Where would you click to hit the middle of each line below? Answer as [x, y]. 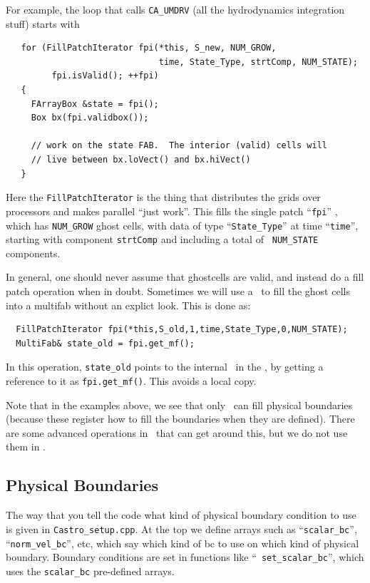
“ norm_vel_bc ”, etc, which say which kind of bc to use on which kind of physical [183, 543]
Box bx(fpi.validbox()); [90, 118]
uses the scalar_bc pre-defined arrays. [90, 571]
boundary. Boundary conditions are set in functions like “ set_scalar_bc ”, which [185, 557]
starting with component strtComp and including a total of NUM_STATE [162, 239]
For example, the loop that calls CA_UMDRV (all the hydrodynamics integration [175, 9]
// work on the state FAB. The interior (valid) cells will [179, 146]
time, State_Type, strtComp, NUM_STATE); [258, 62]
